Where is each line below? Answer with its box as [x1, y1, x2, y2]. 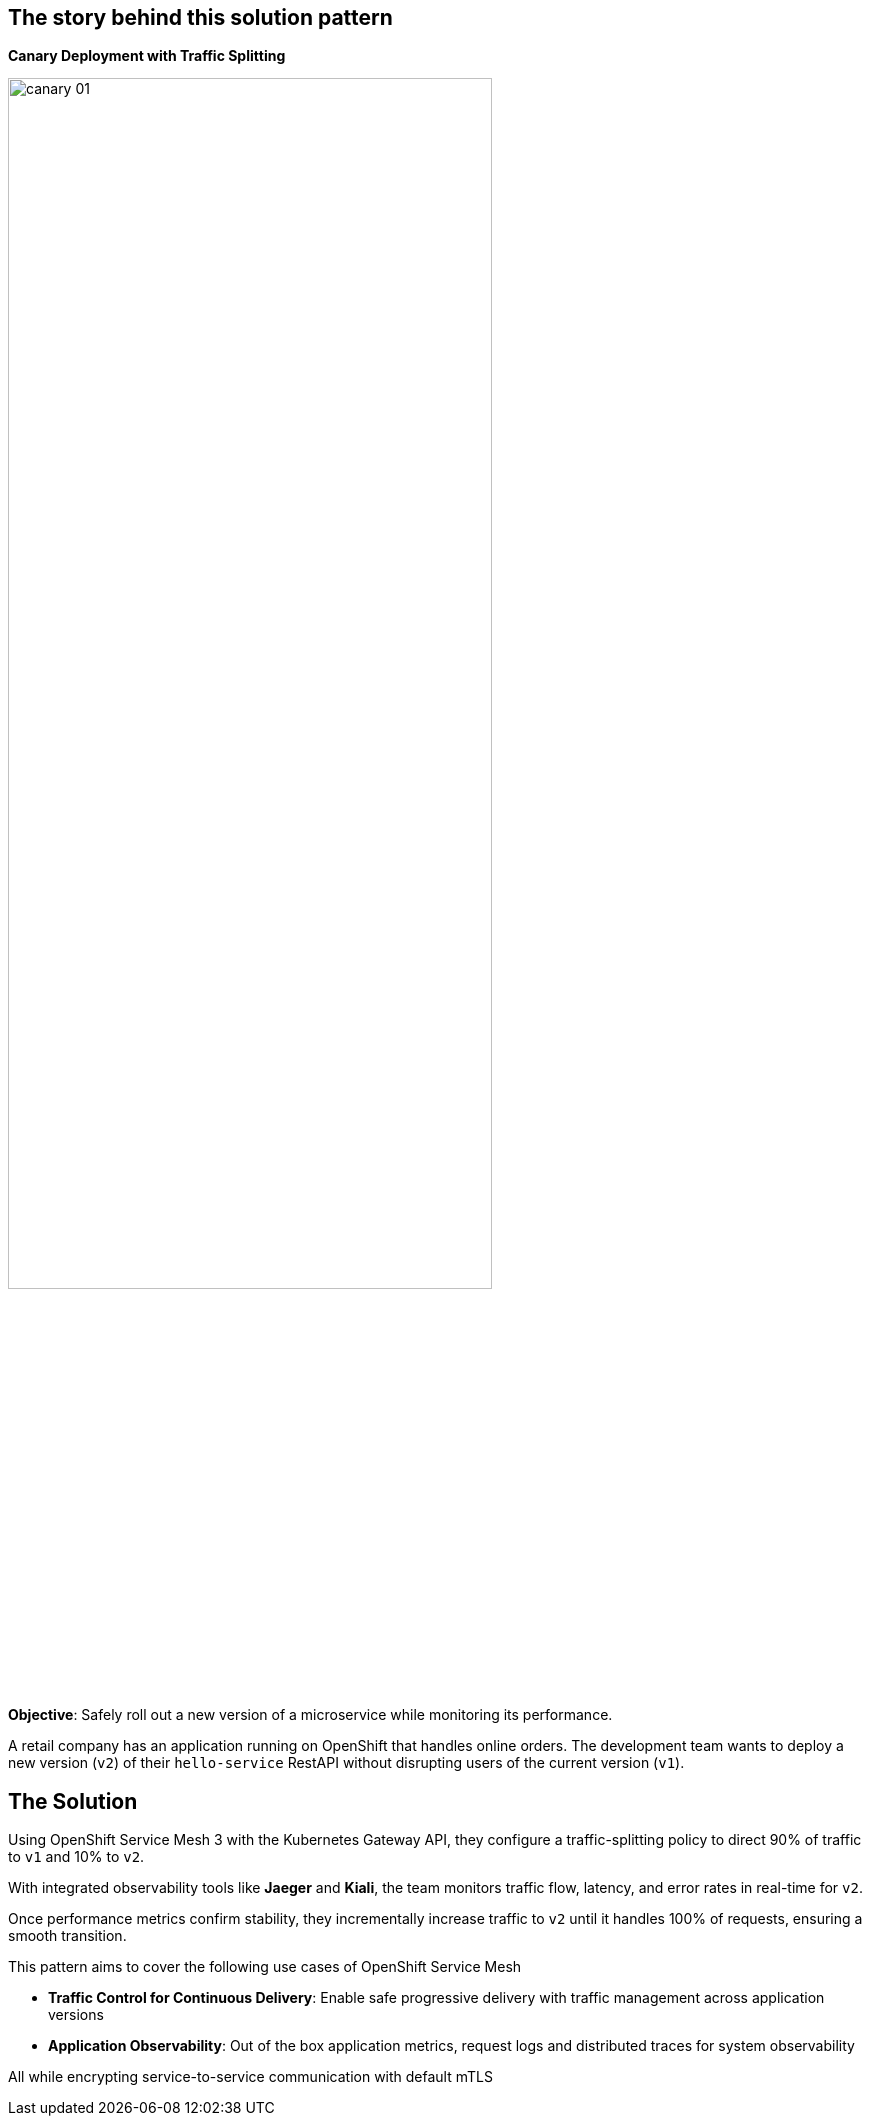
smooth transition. [8, 1927, 127, 1945]
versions [48, 2006, 104, 2024]
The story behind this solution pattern [8, 5, 393, 30]
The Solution [8, 1788, 138, 1814]
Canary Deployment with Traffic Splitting [8, 47, 286, 65]
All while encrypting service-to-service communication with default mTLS [8, 2068, 493, 2086]
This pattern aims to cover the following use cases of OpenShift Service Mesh [8, 1958, 522, 1976]
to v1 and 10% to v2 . [8, 1848, 145, 1866]
